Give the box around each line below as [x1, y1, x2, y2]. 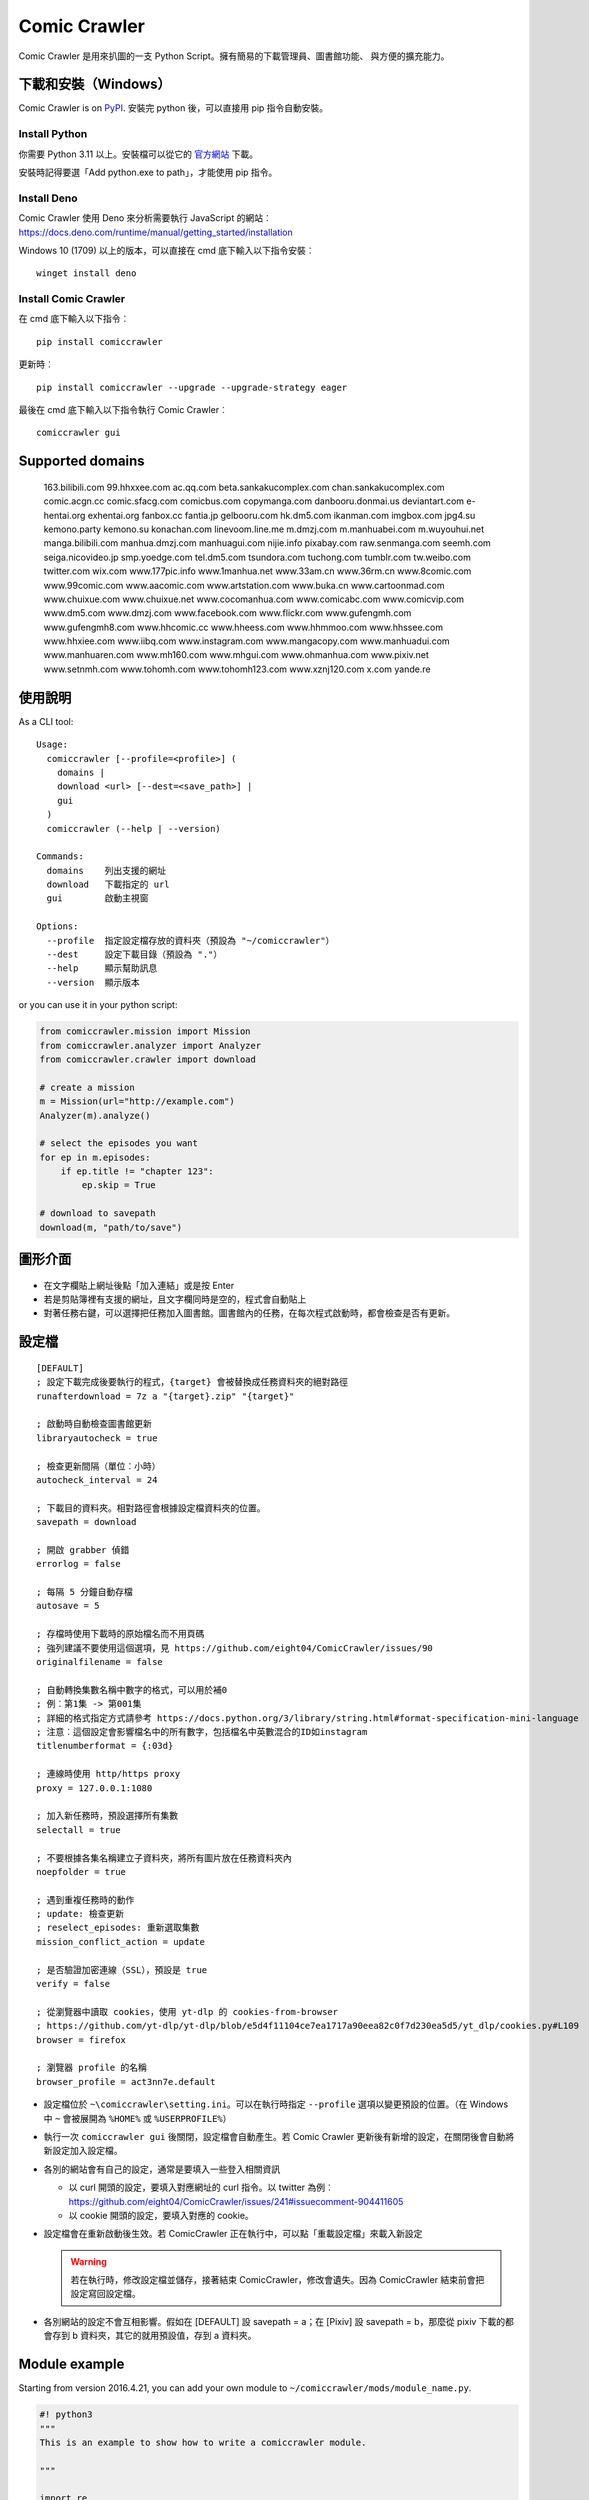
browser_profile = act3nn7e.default [36, 2076, 216, 2087]
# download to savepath [39, 1208, 157, 1219]
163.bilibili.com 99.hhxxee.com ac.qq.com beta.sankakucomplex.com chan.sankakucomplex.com [43, 481, 445, 493]
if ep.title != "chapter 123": [60, 1166, 214, 1177]
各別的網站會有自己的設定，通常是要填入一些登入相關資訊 [43, 2163, 280, 2175]
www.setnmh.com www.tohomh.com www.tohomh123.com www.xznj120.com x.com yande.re [43, 663, 431, 675]
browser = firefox [36, 2034, 127, 2045]
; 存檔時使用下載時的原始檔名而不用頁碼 [36, 1628, 205, 1640]
